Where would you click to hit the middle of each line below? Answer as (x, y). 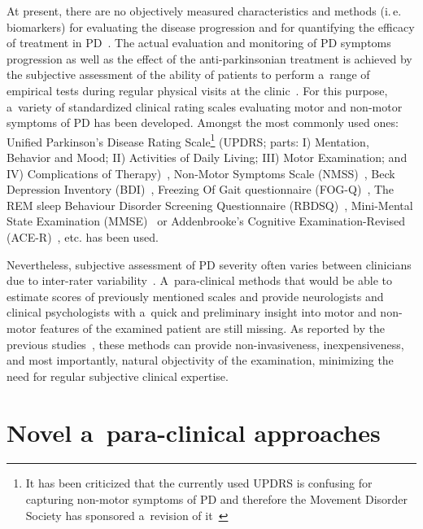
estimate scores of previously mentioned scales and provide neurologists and (195, 296)
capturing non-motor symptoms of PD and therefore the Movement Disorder (217, 499)
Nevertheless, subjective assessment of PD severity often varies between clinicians (209, 264)
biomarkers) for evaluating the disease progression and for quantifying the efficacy (211, 26)
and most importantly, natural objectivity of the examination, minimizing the (200, 360)
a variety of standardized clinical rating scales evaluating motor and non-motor (205, 106)
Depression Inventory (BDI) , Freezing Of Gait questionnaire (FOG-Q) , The (201, 189)
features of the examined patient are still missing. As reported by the (212, 328)
